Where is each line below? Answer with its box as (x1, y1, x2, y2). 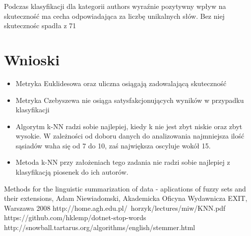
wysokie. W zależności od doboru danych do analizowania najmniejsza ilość (15, 131, 245, 141)
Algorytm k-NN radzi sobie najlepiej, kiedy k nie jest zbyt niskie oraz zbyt (15, 121, 243, 131)
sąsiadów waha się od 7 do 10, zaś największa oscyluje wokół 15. (15, 140, 211, 150)
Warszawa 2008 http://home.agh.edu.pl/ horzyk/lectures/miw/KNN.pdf (4, 202, 226, 213)
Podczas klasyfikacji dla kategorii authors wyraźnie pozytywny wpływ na (4, 1, 226, 11)
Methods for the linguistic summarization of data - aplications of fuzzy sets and (4, 183, 246, 193)
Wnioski (4, 49, 60, 69)
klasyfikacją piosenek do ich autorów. (15, 167, 128, 177)
